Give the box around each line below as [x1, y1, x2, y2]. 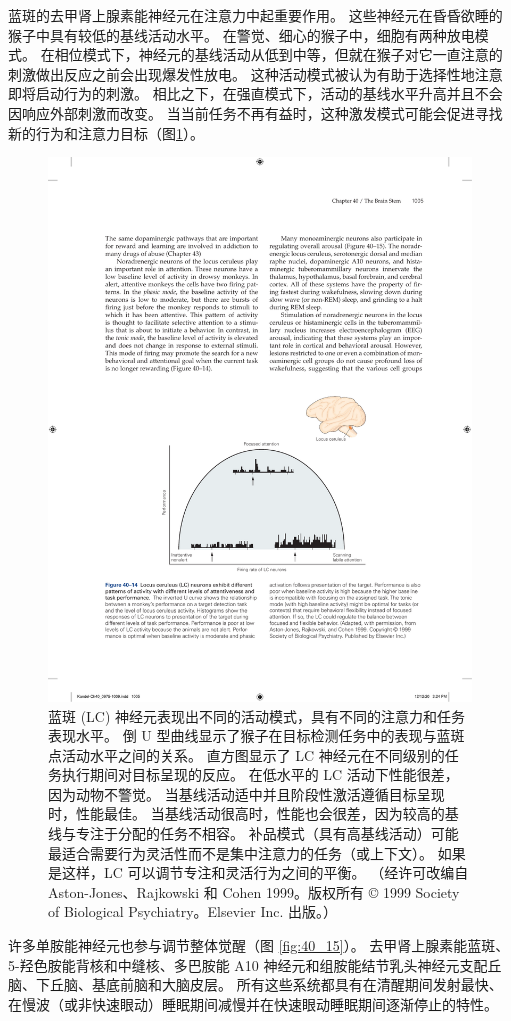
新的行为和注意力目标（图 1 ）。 [8, 122, 204, 143]
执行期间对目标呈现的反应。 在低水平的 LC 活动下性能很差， [61, 764, 459, 785]
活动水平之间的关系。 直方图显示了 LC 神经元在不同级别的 [61, 744, 445, 765]
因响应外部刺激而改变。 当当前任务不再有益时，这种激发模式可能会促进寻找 [8, 102, 503, 123]
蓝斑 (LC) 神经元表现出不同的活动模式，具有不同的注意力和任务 [48, 705, 466, 726]
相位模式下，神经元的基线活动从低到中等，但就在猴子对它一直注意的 [54, 44, 503, 65]
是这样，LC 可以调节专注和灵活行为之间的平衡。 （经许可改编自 [48, 862, 469, 883]
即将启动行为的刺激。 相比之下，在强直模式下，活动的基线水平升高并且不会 [8, 83, 503, 104]
